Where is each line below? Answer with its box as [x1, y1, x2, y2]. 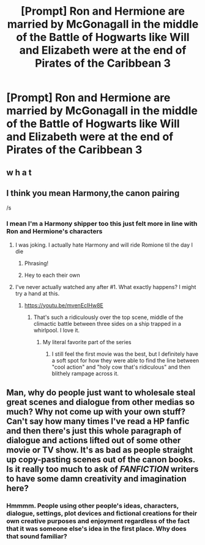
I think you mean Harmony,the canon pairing [6, 188, 180, 198]
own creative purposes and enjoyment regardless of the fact [6, 517, 190, 525]
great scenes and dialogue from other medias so [6, 397, 195, 408]
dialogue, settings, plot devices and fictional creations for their [6, 509, 198, 517]
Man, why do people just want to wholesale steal [6, 388, 196, 398]
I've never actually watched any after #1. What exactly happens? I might [15, 283, 196, 290]
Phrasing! [24, 259, 49, 267]
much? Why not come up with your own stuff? [6, 407, 185, 417]
